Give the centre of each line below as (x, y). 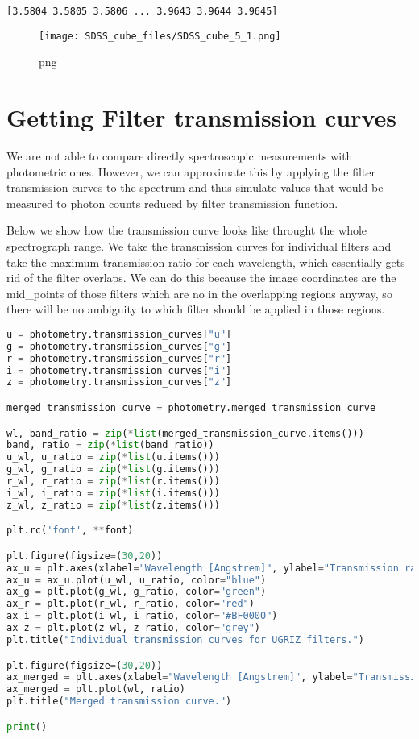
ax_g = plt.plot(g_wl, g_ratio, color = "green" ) (137, 592)
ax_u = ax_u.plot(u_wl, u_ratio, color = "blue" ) (137, 580)
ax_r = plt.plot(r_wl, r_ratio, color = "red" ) (131, 604)
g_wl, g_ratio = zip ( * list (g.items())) (113, 469)
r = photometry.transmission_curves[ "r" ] (119, 358)
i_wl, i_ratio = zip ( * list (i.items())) (113, 493)
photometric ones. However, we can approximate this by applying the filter (191, 171)
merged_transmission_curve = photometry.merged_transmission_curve (191, 408)
